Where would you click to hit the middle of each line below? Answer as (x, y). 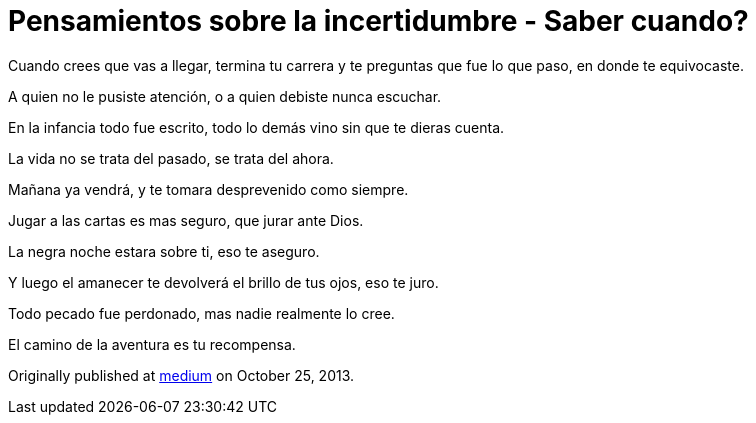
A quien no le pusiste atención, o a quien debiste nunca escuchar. (225, 96)
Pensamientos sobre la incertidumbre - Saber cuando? (378, 21)
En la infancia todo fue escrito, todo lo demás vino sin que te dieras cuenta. (256, 127)
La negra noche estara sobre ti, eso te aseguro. (164, 251)
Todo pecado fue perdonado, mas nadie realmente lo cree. (201, 313)
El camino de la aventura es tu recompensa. (152, 344)
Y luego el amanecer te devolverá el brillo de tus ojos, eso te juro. (223, 282)
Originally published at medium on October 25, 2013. (181, 375)
